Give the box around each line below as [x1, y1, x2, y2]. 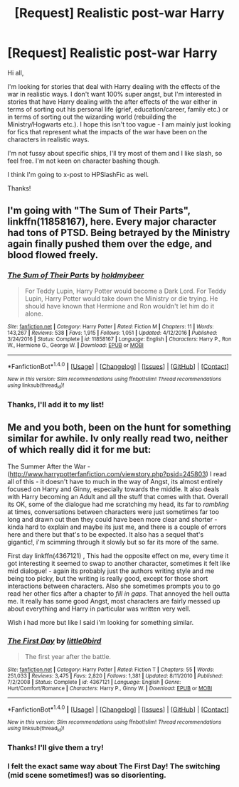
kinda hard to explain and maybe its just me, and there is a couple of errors [7, 523, 227, 531]
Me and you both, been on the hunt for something [7, 421, 231, 433]
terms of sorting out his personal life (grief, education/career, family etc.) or [7, 105, 229, 113]
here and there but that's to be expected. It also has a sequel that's [7, 530, 204, 539]
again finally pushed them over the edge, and [7, 238, 212, 250]
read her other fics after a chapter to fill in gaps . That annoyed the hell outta [7, 589, 230, 598]
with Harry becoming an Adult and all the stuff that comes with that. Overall [7, 493, 228, 501]
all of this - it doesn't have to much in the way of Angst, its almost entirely [7, 478, 223, 486]
